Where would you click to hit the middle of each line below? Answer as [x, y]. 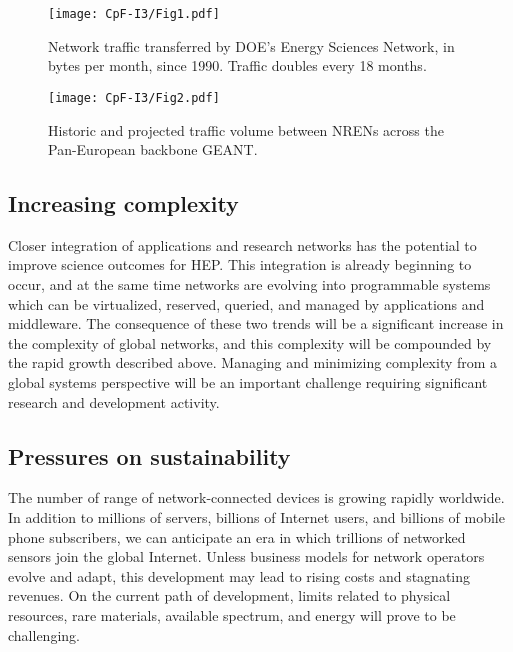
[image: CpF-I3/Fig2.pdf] [134, 97]
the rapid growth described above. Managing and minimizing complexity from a [253, 362]
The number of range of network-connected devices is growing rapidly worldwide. [256, 497]
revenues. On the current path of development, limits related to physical [229, 595]
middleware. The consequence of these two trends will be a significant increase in [256, 323]
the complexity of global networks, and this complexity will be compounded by [250, 342]
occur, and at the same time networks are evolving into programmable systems [249, 284]
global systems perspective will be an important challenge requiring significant [248, 382]
